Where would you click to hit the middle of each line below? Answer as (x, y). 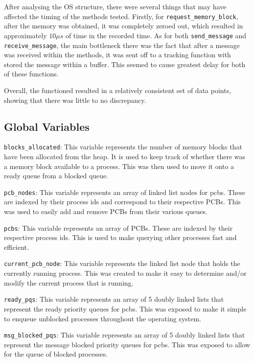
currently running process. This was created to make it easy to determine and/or (125, 273)
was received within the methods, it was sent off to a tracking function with (117, 55)
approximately (25, 35)
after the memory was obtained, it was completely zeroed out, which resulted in (124, 26)
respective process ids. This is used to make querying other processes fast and (120, 237)
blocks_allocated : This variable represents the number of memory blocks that (123, 147)
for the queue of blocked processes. (56, 354)
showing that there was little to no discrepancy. (75, 100)
